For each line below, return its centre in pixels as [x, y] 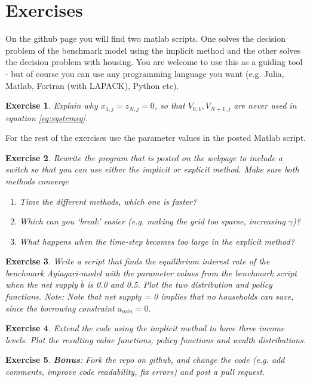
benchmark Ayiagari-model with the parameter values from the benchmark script [151, 272]
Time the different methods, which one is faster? [108, 201]
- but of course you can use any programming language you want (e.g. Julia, [145, 73]
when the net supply [42, 284]
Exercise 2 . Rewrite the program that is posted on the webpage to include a [144, 157]
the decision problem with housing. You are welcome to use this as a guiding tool [154, 62]
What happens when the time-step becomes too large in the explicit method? [157, 241]
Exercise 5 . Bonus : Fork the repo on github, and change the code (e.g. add [145, 360]
